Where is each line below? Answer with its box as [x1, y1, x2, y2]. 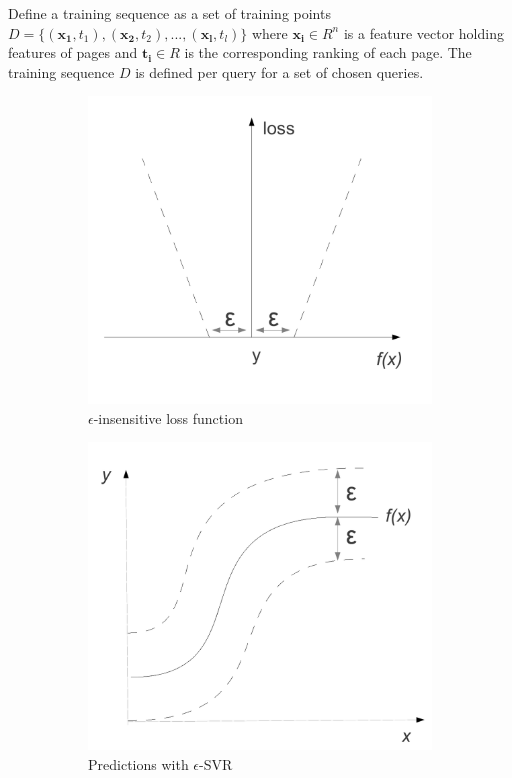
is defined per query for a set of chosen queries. [135, 61, 424, 82]
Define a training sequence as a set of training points [8, 3, 331, 23]
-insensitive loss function [93, 407, 243, 428]
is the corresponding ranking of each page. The [184, 42, 472, 63]
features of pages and [8, 42, 138, 63]
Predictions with [88, 753, 189, 774]
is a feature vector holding [343, 22, 504, 43]
